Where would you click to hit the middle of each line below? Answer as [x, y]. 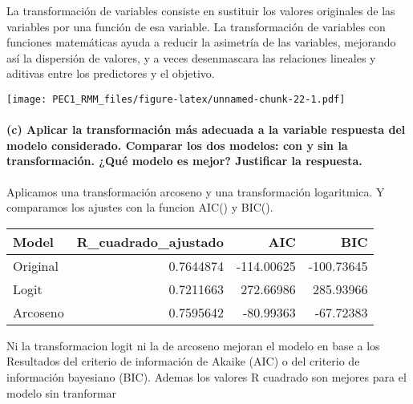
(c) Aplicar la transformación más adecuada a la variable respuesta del [206, 129]
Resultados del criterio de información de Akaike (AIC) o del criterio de [183, 361]
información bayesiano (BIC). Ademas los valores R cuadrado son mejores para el [206, 376]
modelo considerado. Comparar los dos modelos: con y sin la [177, 145]
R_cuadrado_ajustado [150, 241]
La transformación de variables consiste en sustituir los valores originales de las [201, 10]
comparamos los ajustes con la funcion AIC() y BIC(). [140, 207]
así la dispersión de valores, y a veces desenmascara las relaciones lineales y [191, 57]
